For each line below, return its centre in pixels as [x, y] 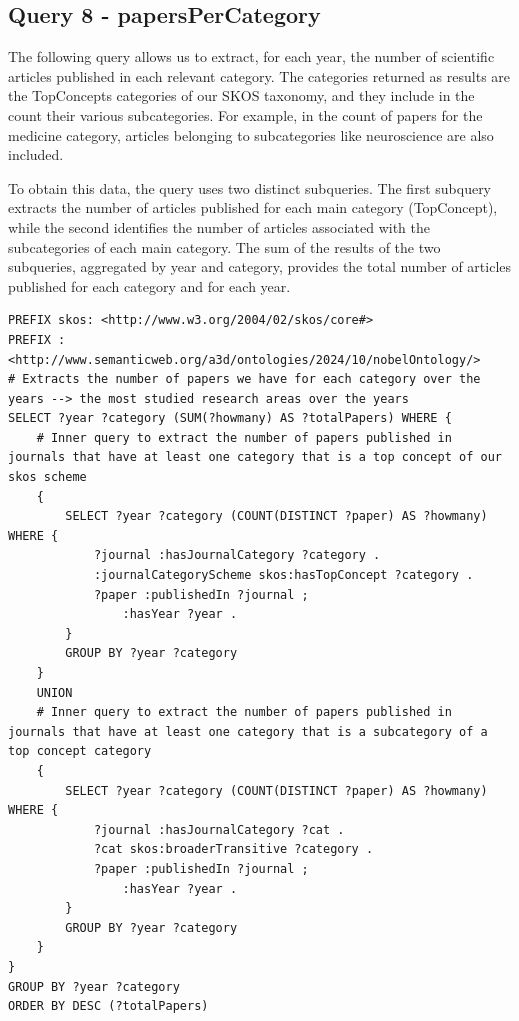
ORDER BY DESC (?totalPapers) [108, 1006]
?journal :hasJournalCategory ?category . [237, 555]
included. [36, 154]
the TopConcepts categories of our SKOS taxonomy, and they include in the [241, 95]
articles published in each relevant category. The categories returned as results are [259, 75]
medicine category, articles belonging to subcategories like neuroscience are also [251, 134]
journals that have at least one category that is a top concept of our [255, 457]
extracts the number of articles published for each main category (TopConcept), [253, 207]
